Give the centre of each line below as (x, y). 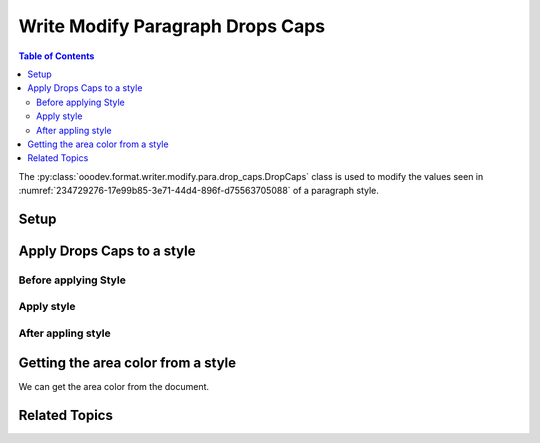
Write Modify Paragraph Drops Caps (171, 26)
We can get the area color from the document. (114, 386)
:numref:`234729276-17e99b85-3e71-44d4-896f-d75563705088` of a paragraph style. (199, 191)
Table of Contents (56, 56)
